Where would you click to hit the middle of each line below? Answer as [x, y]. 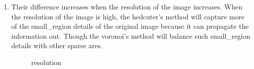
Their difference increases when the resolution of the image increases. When [127, 6]
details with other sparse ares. [57, 45]
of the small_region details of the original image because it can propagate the [130, 26]
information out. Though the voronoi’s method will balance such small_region [131, 35]
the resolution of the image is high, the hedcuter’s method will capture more [128, 16]
